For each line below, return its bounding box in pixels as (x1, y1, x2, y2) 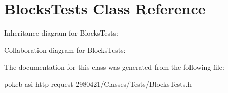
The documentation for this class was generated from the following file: (4, 61, 224, 72)
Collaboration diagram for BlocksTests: (4, 44, 126, 55)
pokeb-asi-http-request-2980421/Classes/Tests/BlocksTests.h (4, 78, 192, 89)
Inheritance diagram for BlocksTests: (4, 27, 118, 38)
